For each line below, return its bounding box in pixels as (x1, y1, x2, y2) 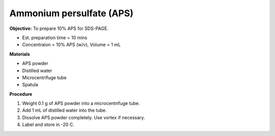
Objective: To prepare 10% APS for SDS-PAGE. (9, 25, 109, 31)
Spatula (22, 82, 38, 88)
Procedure (9, 91, 33, 97)
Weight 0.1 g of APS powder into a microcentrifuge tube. (22, 100, 140, 107)
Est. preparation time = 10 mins (22, 35, 88, 41)
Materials (9, 51, 30, 57)
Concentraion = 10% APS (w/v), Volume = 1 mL (22, 42, 121, 48)
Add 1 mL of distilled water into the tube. (22, 107, 107, 114)
